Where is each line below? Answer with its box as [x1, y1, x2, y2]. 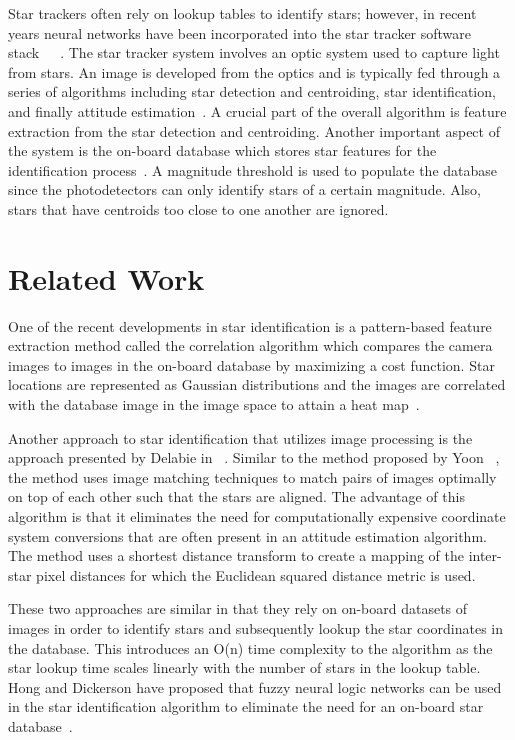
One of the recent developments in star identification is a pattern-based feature [8, 315, 492, 336]
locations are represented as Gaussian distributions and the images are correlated [8, 374, 506, 395]
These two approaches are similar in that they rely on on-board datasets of [8, 598, 468, 619]
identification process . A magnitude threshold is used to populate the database [8, 159, 498, 180]
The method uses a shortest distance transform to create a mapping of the [8, 545, 464, 566]
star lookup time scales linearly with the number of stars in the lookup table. [8, 657, 481, 678]
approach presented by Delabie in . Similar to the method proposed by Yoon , [8, 447, 500, 468]
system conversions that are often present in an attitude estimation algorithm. [8, 525, 487, 546]
